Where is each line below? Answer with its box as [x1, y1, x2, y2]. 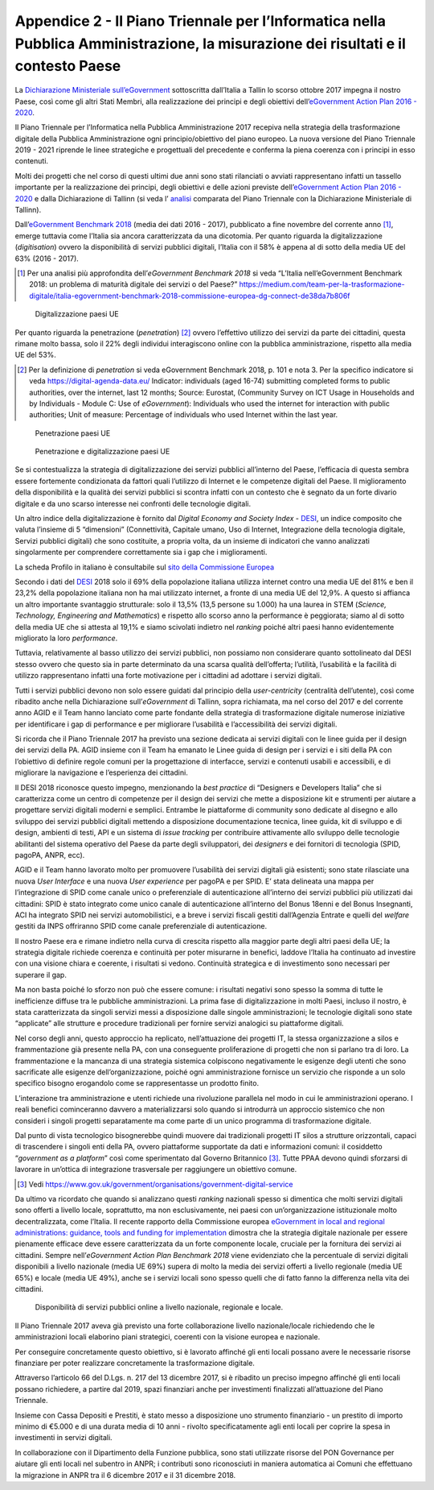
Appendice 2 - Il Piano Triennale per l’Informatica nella [14, 12, 386, 30]
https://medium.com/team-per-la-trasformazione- [239, 279, 405, 289]
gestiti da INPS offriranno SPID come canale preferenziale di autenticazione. [14, 921, 268, 931]
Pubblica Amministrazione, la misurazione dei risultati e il [14, 35, 406, 52]
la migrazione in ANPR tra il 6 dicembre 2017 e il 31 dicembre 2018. [14, 1470, 236, 1480]
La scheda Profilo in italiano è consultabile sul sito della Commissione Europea [14, 562, 275, 572]
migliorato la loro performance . [14, 633, 118, 643]
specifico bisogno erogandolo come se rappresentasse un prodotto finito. [14, 1078, 260, 1088]
